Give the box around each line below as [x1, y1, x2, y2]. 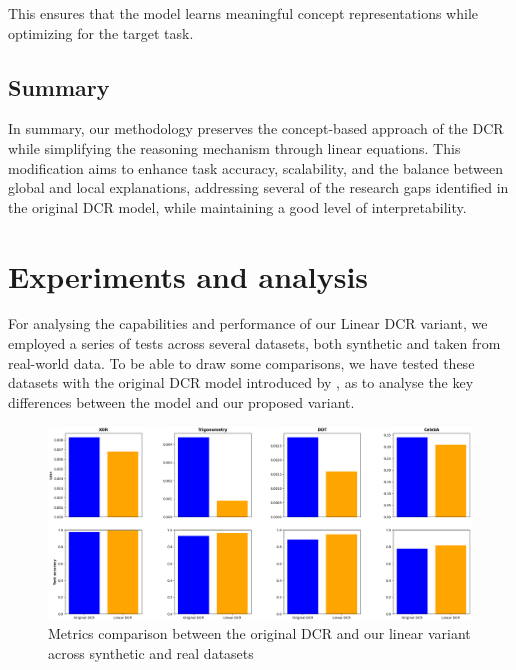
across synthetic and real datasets [48, 643, 254, 663]
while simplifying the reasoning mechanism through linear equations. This [8, 137, 461, 158]
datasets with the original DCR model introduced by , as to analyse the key [8, 372, 474, 393]
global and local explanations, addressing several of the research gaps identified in [8, 177, 509, 198]
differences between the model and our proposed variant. [8, 391, 355, 412]
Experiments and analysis [8, 255, 369, 296]
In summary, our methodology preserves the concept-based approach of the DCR [8, 118, 504, 139]
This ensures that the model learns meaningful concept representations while [8, 3, 478, 23]
